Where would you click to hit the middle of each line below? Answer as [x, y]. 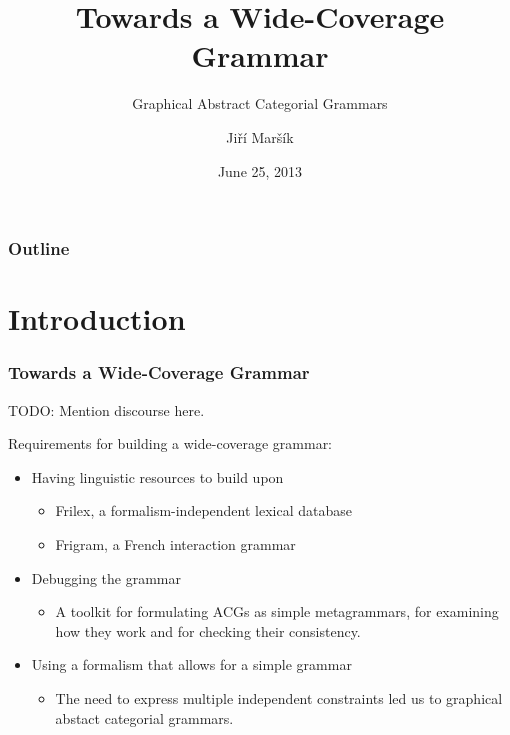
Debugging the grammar [106, 577]
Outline [39, 248]
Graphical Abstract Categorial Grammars [260, 103]
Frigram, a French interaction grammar [175, 543]
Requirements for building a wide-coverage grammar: [170, 443]
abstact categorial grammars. [144, 717]
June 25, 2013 [260, 170]
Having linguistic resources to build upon [157, 476]
